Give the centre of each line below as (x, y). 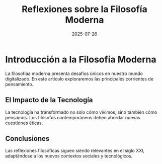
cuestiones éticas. (24, 123)
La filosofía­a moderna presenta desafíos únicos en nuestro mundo (74, 73)
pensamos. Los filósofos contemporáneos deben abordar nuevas (73, 117)
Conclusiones (27, 139)
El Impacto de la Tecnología (49, 100)
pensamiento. (19, 84)
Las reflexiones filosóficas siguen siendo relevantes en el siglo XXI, (75, 151)
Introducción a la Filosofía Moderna (81, 59)
